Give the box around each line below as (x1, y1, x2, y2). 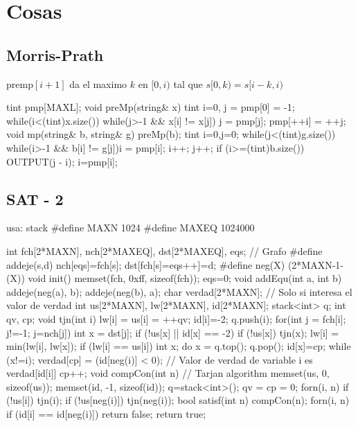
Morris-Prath (6, 44, 104, 65)
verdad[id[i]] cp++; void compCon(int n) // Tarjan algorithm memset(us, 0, (6, 366, 330, 380)
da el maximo (69, 76, 127, 91)
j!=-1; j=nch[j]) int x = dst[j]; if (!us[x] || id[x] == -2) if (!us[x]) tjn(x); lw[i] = (6, 325, 339, 339)
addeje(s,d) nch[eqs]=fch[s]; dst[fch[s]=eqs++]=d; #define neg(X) (6, 257, 285, 272)
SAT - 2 (6, 188, 64, 209)
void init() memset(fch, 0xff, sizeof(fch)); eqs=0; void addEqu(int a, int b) (28, 271, 342, 285)
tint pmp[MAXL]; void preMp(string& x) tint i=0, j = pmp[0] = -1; (6, 100, 295, 114)
